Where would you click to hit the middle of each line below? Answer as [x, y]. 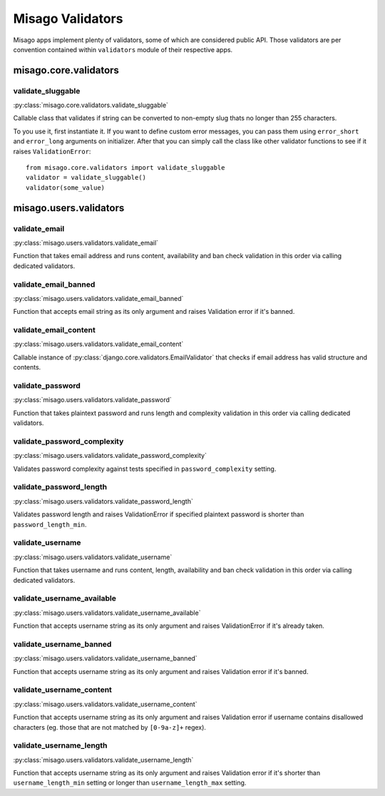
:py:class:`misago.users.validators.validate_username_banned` [105, 658]
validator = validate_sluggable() [86, 178]
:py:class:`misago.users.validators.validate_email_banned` [98, 298]
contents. [27, 367]
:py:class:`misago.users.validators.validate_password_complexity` [110, 456]
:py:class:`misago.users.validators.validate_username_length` [103, 760]
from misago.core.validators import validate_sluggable [125, 168]
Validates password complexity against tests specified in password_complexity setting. [145, 469]
